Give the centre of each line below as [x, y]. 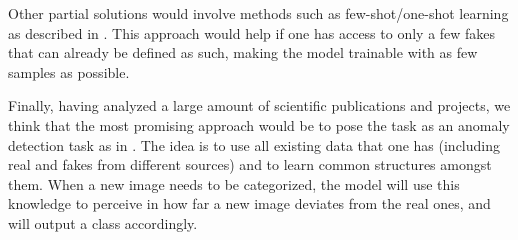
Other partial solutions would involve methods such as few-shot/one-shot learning [258, 13]
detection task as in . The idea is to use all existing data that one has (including [254, 144]
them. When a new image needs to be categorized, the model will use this [234, 183]
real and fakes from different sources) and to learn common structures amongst [250, 164]
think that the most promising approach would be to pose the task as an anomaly [259, 124]
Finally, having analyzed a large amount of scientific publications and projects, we [259, 105]
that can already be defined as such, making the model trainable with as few [243, 52]
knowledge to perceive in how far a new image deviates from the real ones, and [249, 203]
